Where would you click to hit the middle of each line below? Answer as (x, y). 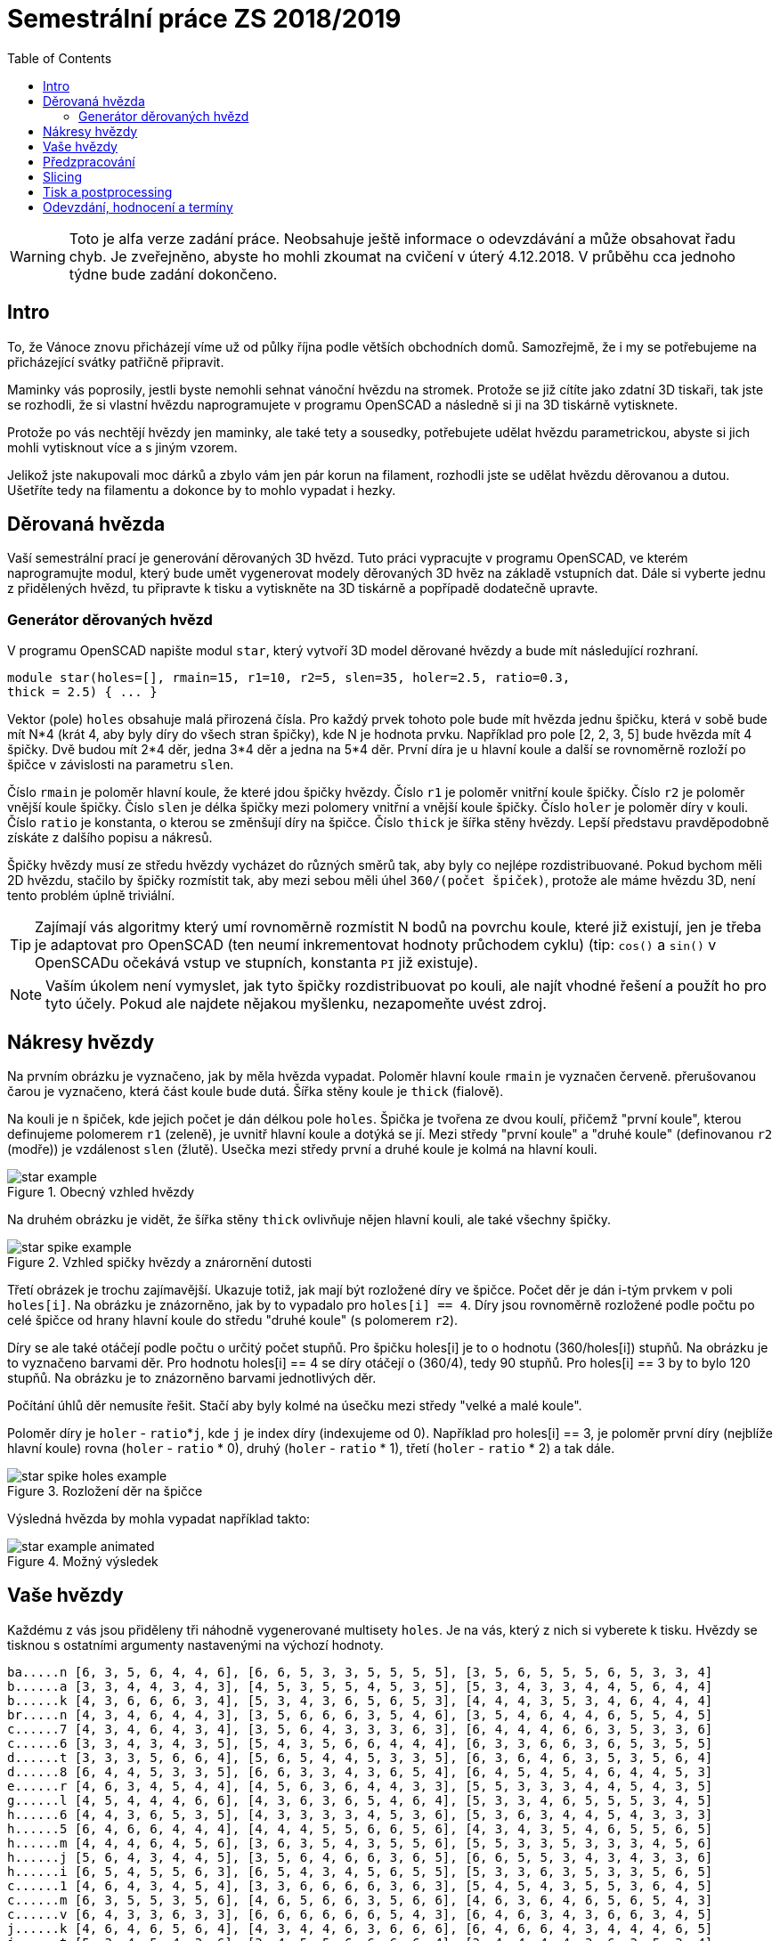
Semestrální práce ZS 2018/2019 (204, 19)
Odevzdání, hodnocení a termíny (138, 207)
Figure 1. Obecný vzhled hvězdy (101, 1192)
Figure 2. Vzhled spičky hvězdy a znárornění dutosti (160, 1263)
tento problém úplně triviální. (91, 896)
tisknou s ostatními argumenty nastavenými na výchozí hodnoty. (195, 1645)
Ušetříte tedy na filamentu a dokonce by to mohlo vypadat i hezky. (202, 490)
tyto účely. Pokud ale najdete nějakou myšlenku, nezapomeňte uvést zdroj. (296, 1004)
